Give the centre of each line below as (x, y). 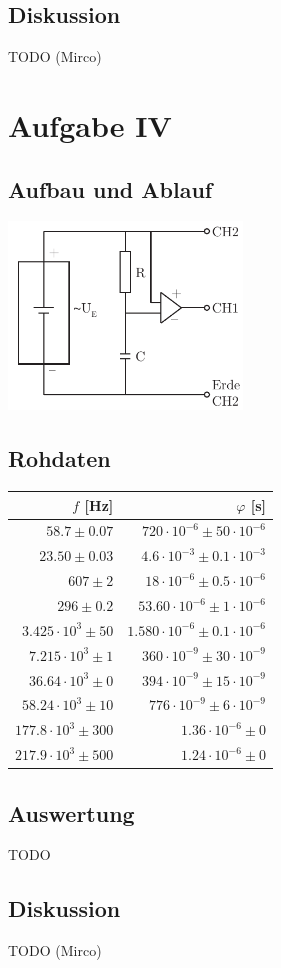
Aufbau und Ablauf (110, 188)
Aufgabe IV (90, 124)
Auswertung (71, 812)
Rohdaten (59, 458)
